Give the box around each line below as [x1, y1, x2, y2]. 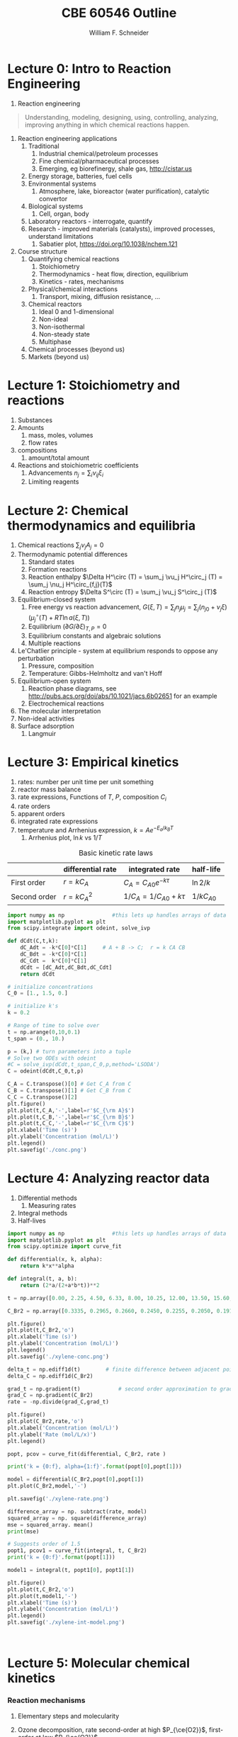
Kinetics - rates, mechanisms [38, 277, 124, 285]
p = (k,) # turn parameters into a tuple [7, 1048, 132, 1055]
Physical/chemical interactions [28, 285, 118, 293]
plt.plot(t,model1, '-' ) [7, 1592, 78, 1600]
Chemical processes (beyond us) [28, 345, 125, 353]
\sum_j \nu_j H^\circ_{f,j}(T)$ [28, 580, 113, 589]
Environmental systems [28, 179, 97, 188]
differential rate [63, 864, 117, 874]
